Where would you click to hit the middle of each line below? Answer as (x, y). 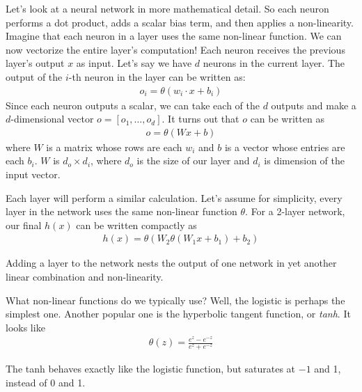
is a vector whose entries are (285, 147)
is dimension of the (305, 160)
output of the (34, 76)
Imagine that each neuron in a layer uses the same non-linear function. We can (174, 36)
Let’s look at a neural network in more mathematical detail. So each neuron (167, 8)
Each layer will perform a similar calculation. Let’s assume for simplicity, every (174, 197)
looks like (25, 327)
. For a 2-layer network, (295, 211)
